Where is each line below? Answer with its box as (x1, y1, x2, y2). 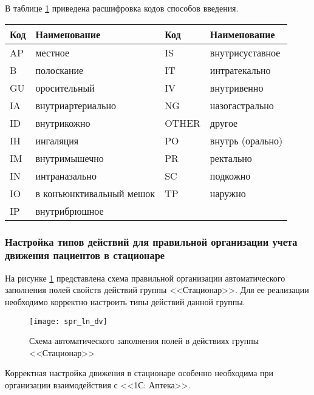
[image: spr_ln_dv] (29, 317, 108, 326)
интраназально (35, 168, 97, 183)
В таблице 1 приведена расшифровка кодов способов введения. (5, 2, 239, 14)
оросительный (35, 80, 95, 95)
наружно (210, 186, 246, 200)
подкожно (210, 168, 251, 183)
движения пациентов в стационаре (5, 248, 165, 263)
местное (35, 45, 70, 59)
